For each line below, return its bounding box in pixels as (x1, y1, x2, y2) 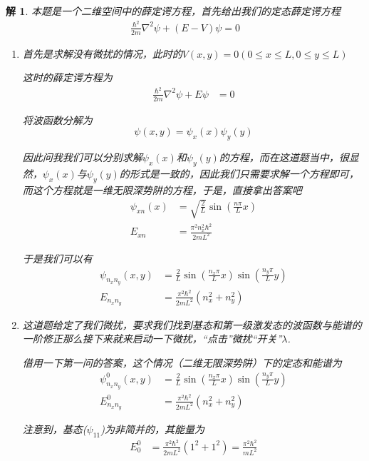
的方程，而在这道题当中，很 (219, 150, 349, 165)
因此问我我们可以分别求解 (22, 150, 142, 165)
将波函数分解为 (22, 112, 93, 127)
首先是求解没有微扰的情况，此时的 (22, 46, 182, 61)
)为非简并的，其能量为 (100, 421, 204, 436)
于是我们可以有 (22, 251, 93, 265)
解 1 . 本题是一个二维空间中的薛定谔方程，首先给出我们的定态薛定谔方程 (6, 4, 341, 18)
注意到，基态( (22, 421, 87, 436)
